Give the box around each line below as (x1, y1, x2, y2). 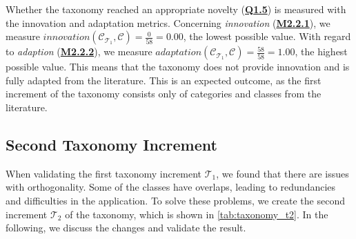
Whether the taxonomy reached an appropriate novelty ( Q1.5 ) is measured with (6, 2, 346, 16)
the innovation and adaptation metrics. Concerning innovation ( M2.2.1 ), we (6, 15, 330, 30)
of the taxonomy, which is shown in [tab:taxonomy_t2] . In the (65, 207, 328, 221)
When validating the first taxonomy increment (6, 166, 202, 180)
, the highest (295, 44, 348, 59)
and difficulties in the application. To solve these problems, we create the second (6, 193, 345, 207)
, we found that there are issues (216, 166, 349, 180)
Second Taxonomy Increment (6, 133, 217, 155)
